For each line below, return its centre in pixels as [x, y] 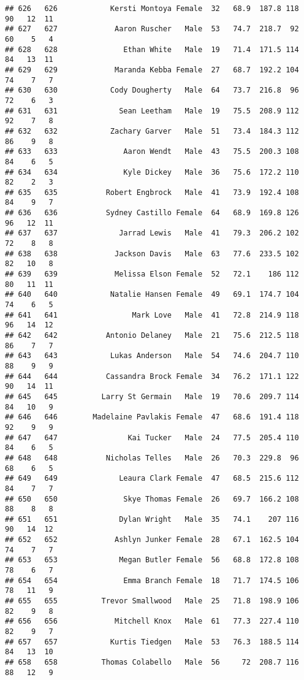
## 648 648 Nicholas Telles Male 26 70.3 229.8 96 [152, 458]
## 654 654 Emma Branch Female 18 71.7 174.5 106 [152, 580]
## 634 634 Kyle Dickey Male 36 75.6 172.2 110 [152, 172]
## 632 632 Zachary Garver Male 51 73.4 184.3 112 [152, 131]
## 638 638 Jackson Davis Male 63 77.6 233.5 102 [152, 254]
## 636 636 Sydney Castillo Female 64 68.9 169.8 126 [152, 213]
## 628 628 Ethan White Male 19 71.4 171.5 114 [152, 49]
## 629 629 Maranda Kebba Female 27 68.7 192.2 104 [152, 70]
